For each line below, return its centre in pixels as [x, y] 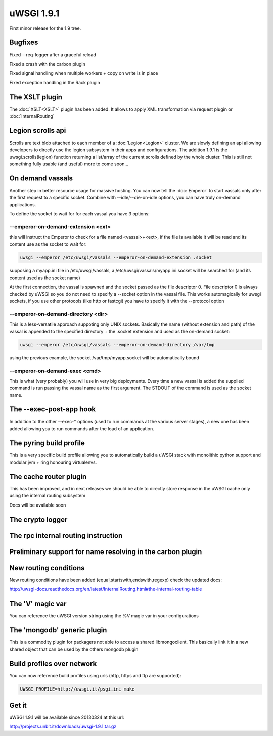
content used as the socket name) [45, 278]
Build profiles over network [53, 664]
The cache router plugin [48, 476]
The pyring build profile [47, 443]
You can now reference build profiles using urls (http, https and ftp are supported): [95, 676]
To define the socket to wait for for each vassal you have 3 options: [79, 214]
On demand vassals [41, 178]
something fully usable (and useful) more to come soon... [69, 164]
